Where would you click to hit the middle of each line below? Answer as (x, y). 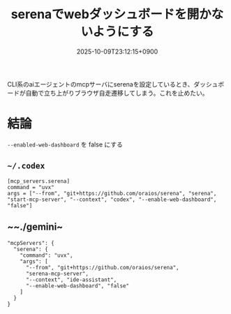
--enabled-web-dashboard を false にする (65, 144)
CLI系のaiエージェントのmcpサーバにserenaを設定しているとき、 (100, 84)
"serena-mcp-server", (57, 274)
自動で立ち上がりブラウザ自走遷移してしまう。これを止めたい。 (117, 93)
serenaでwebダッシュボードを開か (111, 14)
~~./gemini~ (35, 227)
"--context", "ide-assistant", (71, 280)
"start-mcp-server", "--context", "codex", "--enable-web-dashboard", (112, 200)
